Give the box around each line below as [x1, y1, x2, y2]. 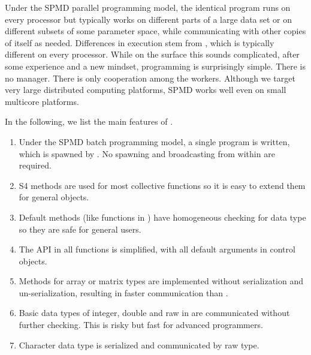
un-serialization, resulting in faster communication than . [19, 286, 228, 299]
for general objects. [19, 191, 89, 203]
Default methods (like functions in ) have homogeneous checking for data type [19, 210, 306, 223]
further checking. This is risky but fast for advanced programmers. [19, 318, 263, 331]
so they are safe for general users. [19, 222, 141, 235]
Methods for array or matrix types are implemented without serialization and [19, 275, 303, 287]
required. [19, 159, 52, 172]
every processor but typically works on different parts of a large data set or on [5, 13, 292, 25]
